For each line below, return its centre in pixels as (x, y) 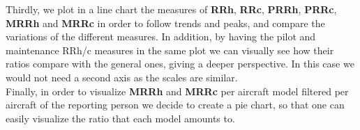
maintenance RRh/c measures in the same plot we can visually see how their (170, 50)
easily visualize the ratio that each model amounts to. (120, 118)
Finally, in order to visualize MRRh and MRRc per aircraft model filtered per (177, 91)
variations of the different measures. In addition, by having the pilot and (161, 36)
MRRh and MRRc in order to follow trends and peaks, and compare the (165, 23)
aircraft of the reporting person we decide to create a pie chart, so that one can (175, 105)
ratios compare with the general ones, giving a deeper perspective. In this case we (180, 64)
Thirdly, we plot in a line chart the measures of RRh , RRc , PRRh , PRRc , (171, 9)
